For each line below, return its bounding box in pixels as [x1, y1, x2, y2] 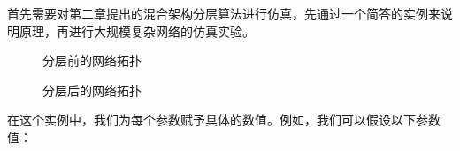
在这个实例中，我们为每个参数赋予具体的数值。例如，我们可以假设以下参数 [7, 110, 441, 129]
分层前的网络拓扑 [42, 51, 142, 70]
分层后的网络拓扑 [42, 80, 142, 99]
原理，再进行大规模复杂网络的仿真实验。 [19, 21, 255, 40]
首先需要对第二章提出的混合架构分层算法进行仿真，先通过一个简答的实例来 [7, 4, 441, 22]
